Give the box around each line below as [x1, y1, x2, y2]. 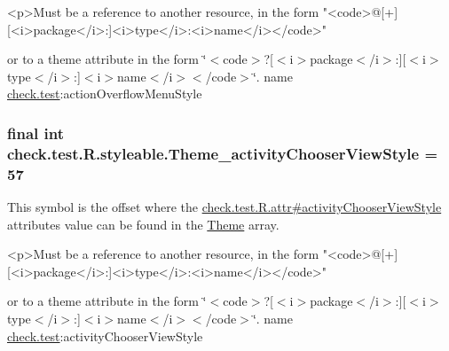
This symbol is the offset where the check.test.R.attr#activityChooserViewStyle [7, 198, 442, 216]
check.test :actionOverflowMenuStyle [7, 84, 202, 103]
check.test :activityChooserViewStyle [7, 326, 203, 345]
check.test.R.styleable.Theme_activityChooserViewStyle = [7, 142, 438, 164]
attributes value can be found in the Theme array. [7, 214, 280, 233]
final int [7, 121, 64, 144]
